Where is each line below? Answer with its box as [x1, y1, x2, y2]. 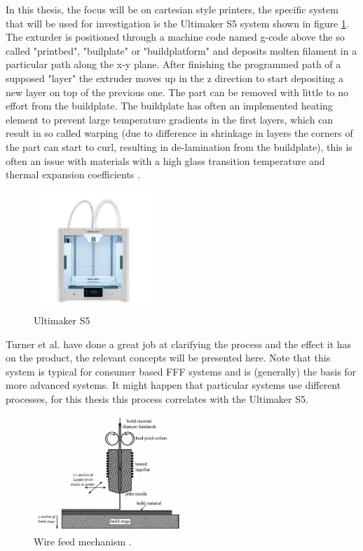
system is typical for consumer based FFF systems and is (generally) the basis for [6, 364, 357, 378]
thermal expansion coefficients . [6, 167, 140, 182]
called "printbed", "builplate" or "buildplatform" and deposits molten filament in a [6, 43, 357, 58]
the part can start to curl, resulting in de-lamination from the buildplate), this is [6, 139, 352, 154]
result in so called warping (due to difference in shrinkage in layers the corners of [6, 126, 353, 140]
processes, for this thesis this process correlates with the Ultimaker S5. [6, 391, 308, 406]
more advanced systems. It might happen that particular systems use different [6, 378, 341, 392]
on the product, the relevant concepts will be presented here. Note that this [6, 350, 331, 365]
